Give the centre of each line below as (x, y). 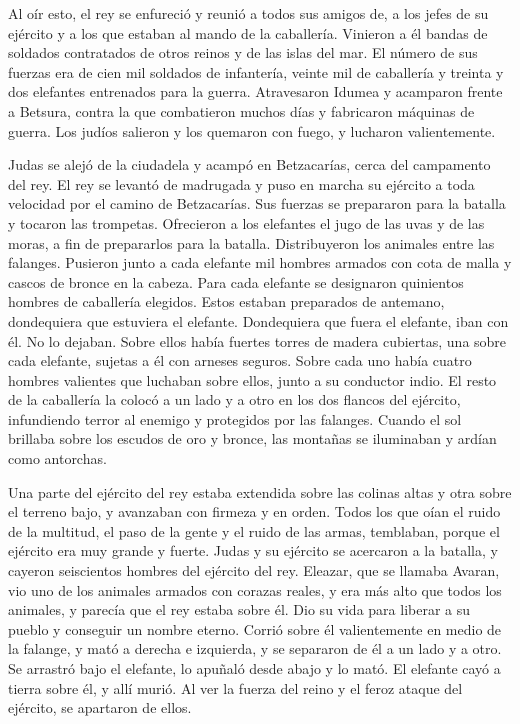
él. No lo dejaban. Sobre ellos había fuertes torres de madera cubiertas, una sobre (257, 340)
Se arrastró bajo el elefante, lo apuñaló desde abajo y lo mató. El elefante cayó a (254, 668)
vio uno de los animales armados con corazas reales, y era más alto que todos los (255, 589)
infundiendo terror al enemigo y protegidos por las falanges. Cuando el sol (235, 418)
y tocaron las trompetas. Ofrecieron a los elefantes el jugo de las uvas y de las (246, 222)
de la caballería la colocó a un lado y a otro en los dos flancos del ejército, (234, 399)
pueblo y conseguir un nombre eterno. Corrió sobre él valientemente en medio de (255, 628)
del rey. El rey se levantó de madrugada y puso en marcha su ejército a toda (241, 183)
